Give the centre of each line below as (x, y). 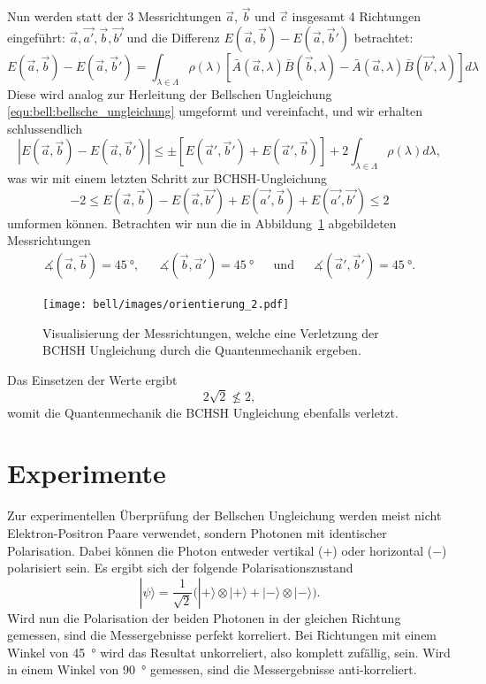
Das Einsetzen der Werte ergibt (92, 379)
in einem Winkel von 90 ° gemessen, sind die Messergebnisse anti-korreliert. (212, 669)
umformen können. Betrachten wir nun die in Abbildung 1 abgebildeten (202, 223)
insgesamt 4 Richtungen (356, 16)
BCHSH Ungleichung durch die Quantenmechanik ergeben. (202, 350)
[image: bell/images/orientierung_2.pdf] (166, 304)
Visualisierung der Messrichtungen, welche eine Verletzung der (211, 332)
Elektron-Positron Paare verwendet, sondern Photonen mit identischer (197, 532)
